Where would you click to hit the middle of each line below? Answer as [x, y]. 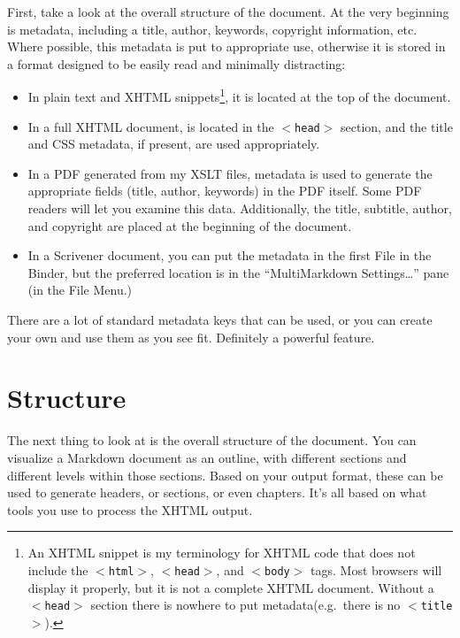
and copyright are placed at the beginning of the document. [190, 225]
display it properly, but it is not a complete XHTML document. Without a [231, 587]
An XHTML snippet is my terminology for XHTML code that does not [222, 553]
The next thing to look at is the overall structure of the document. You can [212, 440]
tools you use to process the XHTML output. [130, 509]
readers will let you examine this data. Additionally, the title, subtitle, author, [240, 208]
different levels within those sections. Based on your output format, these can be [225, 475]
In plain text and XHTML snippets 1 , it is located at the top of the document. [239, 96]
